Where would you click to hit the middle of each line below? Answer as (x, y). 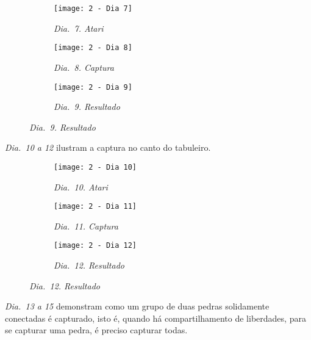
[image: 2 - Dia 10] (95, 167)
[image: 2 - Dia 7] (93, 9)
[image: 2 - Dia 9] (93, 87)
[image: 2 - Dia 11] (95, 207)
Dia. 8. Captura (84, 67)
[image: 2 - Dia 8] (93, 48)
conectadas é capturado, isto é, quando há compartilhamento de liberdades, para (155, 318)
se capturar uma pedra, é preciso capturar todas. (96, 330)
